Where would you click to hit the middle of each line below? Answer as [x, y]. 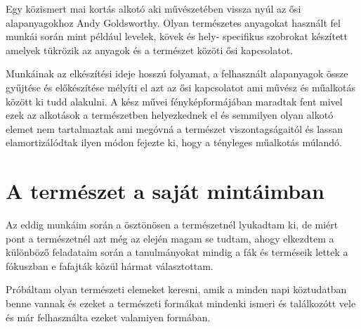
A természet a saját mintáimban [165, 191]
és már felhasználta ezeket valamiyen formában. [108, 317]
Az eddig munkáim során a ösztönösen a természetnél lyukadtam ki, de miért [172, 225]
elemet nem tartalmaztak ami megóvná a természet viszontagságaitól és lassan [174, 128]
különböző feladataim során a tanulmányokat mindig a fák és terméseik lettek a [177, 252]
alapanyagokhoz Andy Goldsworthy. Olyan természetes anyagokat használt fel [173, 22]
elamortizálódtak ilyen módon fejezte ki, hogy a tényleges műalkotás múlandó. [174, 142]
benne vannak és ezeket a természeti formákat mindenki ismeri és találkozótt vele [181, 303]
